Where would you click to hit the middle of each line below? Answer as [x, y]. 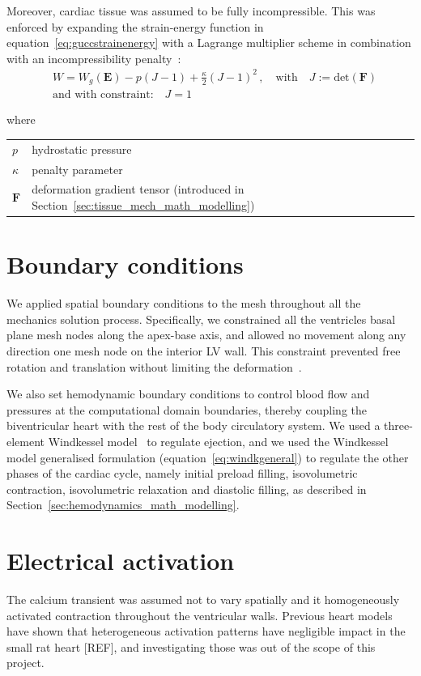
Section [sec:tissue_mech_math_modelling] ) [143, 205]
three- [398, 425]
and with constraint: [103, 95]
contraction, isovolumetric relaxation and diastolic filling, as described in [187, 489]
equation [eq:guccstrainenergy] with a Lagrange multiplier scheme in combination [209, 43]
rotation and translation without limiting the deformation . [154, 366]
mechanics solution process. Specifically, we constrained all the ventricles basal [201, 319]
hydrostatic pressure [82, 149]
